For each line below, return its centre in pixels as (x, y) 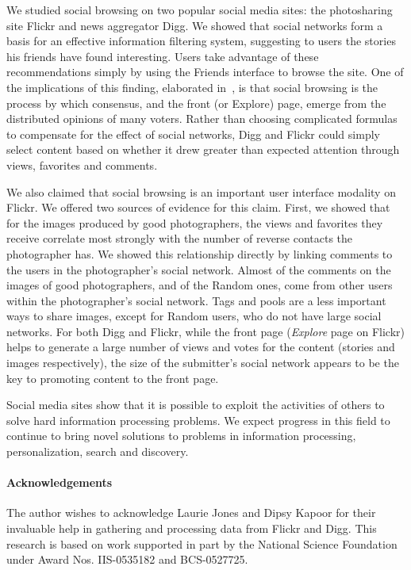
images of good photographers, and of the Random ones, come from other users (200, 285)
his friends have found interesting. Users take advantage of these (163, 56)
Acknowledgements (60, 482)
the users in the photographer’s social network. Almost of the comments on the (199, 269)
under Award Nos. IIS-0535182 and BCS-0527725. (127, 559)
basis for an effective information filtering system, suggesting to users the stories (201, 41)
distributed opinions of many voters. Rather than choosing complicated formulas (202, 119)
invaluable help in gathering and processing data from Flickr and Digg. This (192, 528)
